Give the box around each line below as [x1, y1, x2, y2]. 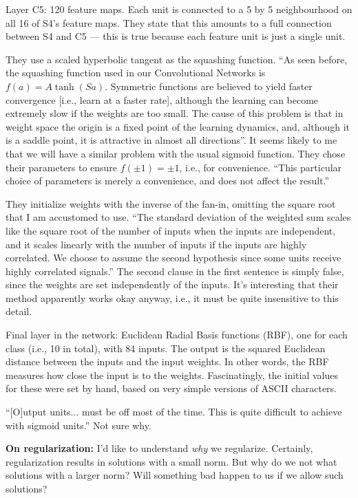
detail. [6, 304, 32, 318]
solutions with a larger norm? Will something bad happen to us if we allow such [6, 468, 344, 482]
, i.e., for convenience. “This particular [179, 160, 342, 174]
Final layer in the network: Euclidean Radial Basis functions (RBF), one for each [6, 327, 348, 342]
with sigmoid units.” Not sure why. [6, 418, 151, 432]
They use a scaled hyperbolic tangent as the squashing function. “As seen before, [6, 52, 348, 66]
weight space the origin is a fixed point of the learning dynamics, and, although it [6, 119, 350, 133]
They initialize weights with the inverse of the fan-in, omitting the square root [6, 196, 336, 210]
